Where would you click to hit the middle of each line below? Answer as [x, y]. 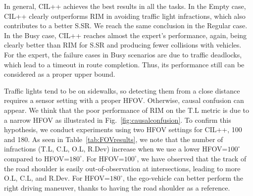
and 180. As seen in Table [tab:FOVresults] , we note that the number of [114, 139]
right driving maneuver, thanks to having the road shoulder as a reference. [117, 187]
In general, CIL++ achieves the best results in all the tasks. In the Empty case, [125, 6]
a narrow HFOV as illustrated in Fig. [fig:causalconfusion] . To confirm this [118, 120]
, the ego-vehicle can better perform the [183, 178]
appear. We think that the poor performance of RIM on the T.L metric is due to [126, 110]
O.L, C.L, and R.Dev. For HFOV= [57, 178]
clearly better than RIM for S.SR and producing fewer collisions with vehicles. [123, 45]
